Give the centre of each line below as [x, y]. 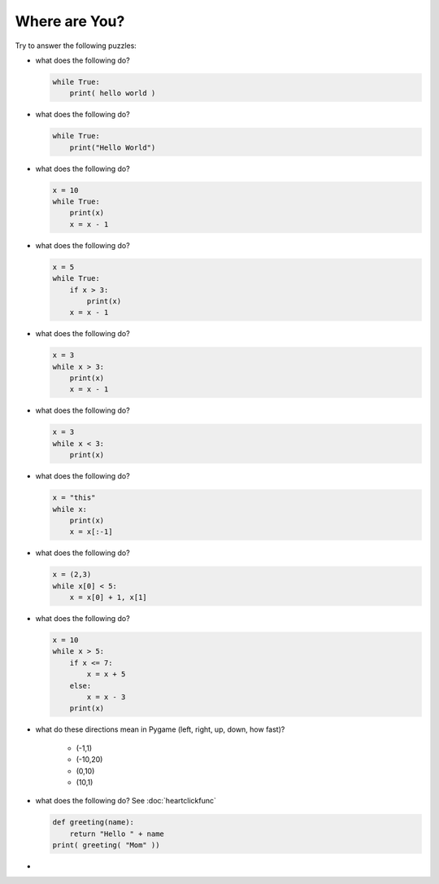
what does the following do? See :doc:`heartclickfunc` [126, 801]
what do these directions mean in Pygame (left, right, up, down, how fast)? [160, 729]
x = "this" [74, 498]
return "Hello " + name [117, 834]
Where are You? [70, 21]
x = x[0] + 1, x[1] [109, 597]
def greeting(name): [93, 823]
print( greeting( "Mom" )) [106, 845]
